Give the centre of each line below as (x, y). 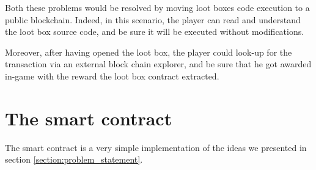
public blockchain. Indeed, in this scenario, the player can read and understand (153, 19)
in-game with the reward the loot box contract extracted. (112, 76)
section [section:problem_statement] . (74, 159)
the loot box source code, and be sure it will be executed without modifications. (155, 31)
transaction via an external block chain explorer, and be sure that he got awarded (158, 64)
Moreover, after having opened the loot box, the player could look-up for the (149, 52)
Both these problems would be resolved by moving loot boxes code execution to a (157, 7)
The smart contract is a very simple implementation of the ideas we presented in (156, 147)
